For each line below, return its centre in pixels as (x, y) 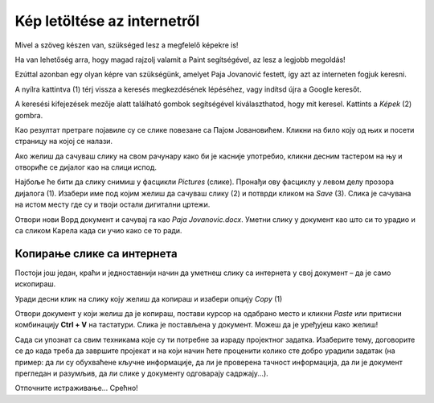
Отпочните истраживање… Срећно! (76, 388)
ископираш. (35, 284)
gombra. (29, 115)
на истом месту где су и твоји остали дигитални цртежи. (113, 204)
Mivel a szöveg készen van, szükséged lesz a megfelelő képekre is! (127, 45)
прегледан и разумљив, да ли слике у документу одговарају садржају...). (141, 373)
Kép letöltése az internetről (107, 21)
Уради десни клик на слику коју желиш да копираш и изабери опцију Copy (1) (149, 298)
